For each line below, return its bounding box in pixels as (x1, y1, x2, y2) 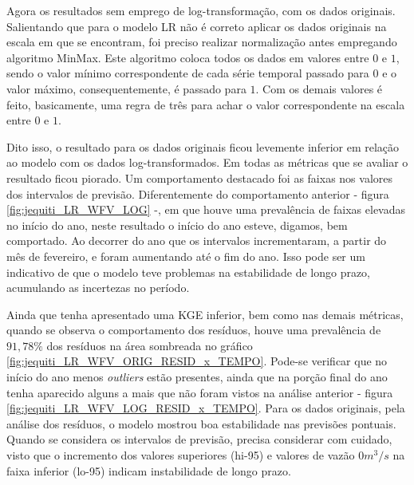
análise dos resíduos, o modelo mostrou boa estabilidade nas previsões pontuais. (6, 415, 396, 432)
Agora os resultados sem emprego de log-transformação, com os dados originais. (6, 2, 396, 18)
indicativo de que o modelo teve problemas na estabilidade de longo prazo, (6, 263, 371, 280)
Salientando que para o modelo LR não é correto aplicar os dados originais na (6, 18, 387, 34)
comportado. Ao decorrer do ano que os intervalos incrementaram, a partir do (6, 232, 387, 249)
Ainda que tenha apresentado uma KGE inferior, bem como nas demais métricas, (6, 306, 404, 322)
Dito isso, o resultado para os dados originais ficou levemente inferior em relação (6, 138, 400, 155)
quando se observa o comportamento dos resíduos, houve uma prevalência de (6, 321, 381, 338)
